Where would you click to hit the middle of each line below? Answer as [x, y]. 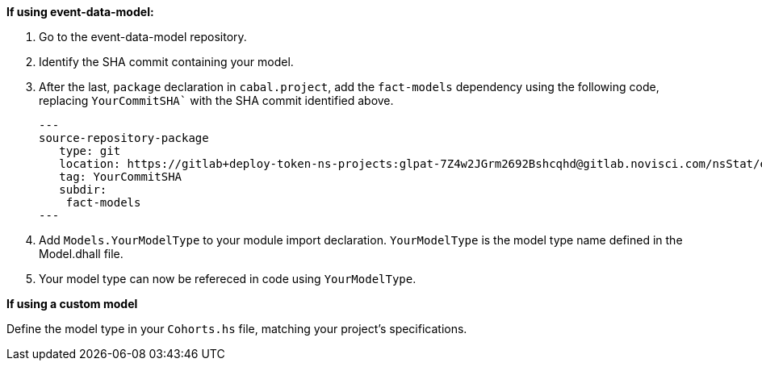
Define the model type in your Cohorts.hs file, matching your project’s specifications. [237, 329]
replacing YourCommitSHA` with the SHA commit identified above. [216, 100]
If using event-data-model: [80, 12]
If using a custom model [72, 304]
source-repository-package [124, 138]
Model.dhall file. [81, 254]
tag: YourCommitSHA [121, 177]
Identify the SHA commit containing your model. [166, 62]
